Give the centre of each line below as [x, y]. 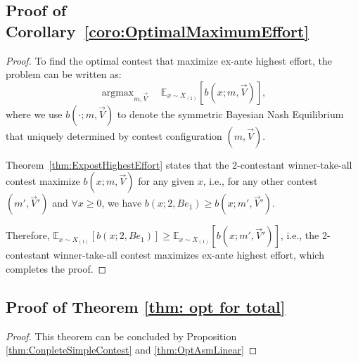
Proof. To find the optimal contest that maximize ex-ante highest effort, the [169, 60]
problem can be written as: [64, 74]
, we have [122, 203]
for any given [166, 181]
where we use [34, 114]
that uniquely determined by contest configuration [114, 135]
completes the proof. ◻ [56, 268]
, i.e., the [300, 235]
